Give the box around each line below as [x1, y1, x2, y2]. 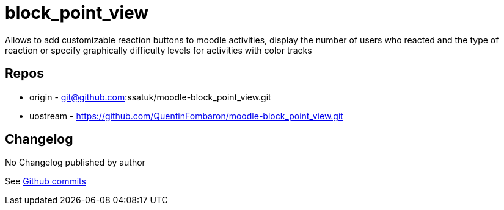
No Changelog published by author [5, 157, 145, 168]
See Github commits [5, 176, 86, 187]
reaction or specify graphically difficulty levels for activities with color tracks [5, 44, 312, 55]
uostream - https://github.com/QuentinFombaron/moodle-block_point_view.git [29, 110, 343, 121]
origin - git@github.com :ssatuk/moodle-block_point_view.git [29, 91, 271, 102]
